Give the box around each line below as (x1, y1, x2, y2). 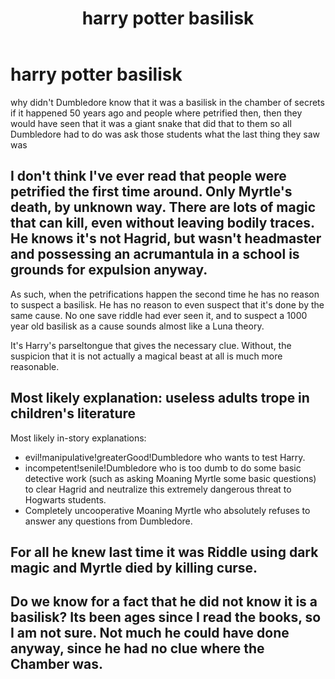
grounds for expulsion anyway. (10, 262, 208, 279)
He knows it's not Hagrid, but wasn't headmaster (10, 230, 322, 247)
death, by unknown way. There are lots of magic (10, 199, 317, 216)
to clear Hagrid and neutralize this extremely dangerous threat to (24, 483, 292, 495)
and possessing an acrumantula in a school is (10, 246, 300, 263)
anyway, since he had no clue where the (10, 640, 265, 657)
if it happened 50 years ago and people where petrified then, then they (10, 107, 303, 119)
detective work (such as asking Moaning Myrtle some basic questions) (24, 472, 317, 484)
